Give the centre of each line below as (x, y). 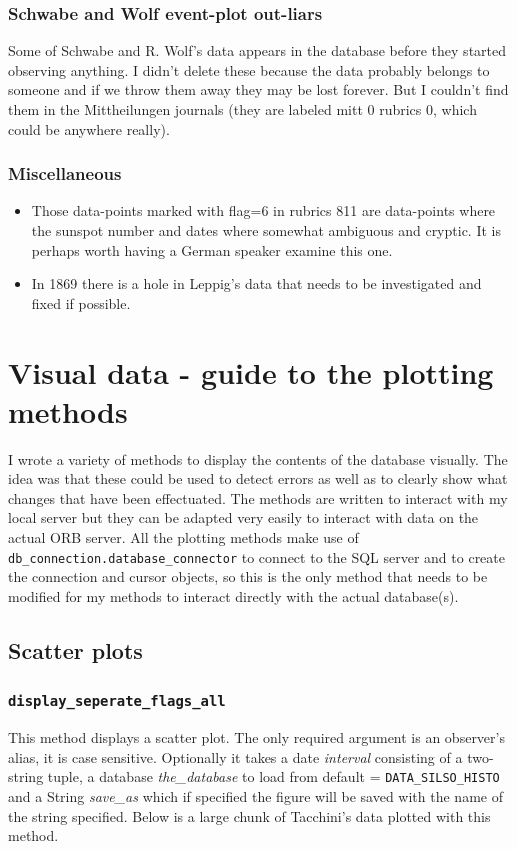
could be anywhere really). (89, 128)
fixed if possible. (81, 302)
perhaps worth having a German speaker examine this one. (212, 249)
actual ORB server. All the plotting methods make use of (183, 537)
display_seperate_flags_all (117, 701)
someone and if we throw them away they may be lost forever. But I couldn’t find (258, 89)
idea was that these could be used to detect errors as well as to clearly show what (258, 478)
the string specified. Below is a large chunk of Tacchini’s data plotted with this (249, 815)
